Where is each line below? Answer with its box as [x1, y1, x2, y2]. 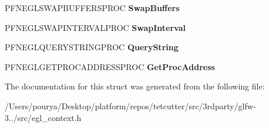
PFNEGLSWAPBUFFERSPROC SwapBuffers [5, 2, 180, 13]
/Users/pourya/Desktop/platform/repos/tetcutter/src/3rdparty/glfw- [5, 99, 256, 112]
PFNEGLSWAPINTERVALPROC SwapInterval [5, 21, 186, 33]
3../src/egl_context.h [5, 111, 82, 123]
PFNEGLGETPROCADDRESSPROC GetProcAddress [5, 60, 215, 72]
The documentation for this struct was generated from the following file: [5, 80, 265, 92]
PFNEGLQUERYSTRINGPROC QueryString [5, 41, 179, 53]
